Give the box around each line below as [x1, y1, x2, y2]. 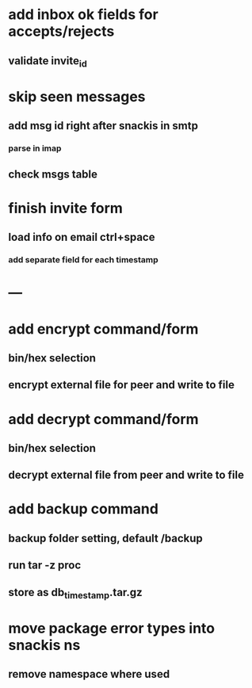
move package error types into [8, 620, 216, 637]
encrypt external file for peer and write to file [8, 378, 235, 392]
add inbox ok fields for [8, 6, 158, 24]
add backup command [8, 500, 158, 518]
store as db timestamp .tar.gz [8, 585, 143, 601]
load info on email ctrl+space [8, 231, 155, 244]
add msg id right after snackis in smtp [8, 119, 198, 132]
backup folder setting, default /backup [8, 531, 204, 545]
